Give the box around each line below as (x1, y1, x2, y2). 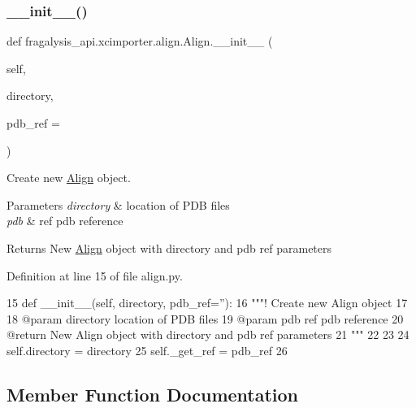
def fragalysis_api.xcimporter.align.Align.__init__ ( (6, 33, 273, 50)
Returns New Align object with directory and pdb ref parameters (6, 239, 332, 256)
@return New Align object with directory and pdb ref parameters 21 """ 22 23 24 (6, 326, 409, 343)
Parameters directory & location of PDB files (6, 196, 230, 213)
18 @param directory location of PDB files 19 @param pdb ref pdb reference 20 (6, 310, 404, 327)
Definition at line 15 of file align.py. (6, 267, 183, 284)
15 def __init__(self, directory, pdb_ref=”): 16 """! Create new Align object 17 (6, 294, 408, 311)
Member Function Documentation (6, 381, 299, 406)
